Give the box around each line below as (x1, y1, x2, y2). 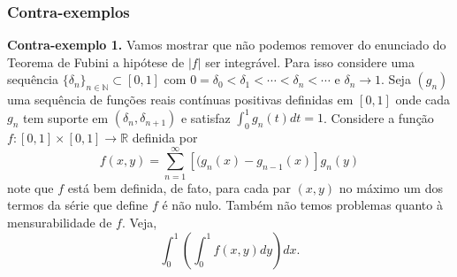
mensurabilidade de (7, 213, 112, 231)
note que (7, 178, 54, 196)
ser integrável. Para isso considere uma (205, 52, 415, 71)
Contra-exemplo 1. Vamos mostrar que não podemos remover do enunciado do (7, 35, 446, 54)
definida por (132, 128, 198, 147)
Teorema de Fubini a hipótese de (7, 52, 185, 71)
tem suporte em (23, 108, 109, 127)
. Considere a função (323, 108, 434, 127)
